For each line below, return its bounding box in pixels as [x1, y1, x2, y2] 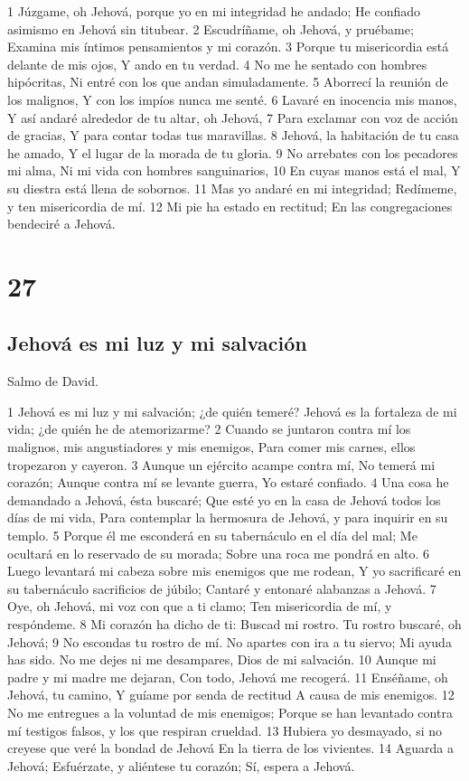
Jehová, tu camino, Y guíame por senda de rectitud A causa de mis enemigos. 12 [7, 685, 455, 704]
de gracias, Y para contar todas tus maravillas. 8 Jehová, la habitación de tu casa [7, 126, 459, 145]
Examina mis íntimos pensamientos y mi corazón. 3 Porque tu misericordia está [7, 37, 449, 56]
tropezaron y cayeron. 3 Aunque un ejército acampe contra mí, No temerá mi [7, 455, 436, 474]
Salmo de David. [7, 372, 98, 390]
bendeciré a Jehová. [7, 214, 116, 233]
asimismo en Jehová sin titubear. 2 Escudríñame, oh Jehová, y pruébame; [7, 19, 414, 38]
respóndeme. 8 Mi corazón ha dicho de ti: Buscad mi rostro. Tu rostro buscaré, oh [7, 615, 462, 634]
